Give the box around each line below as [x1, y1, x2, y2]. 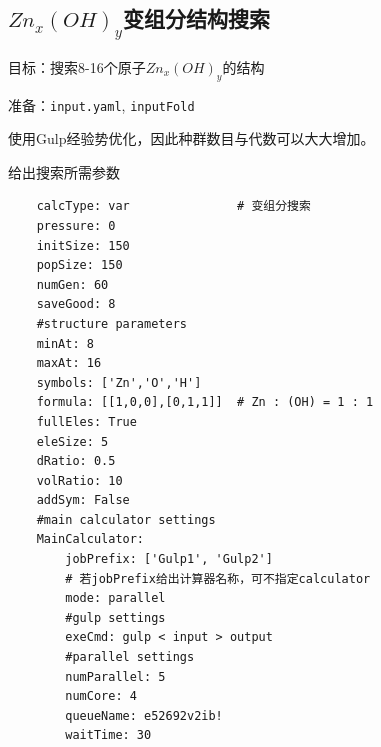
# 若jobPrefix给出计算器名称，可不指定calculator [65, 571, 371, 586]
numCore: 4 [65, 689, 137, 704]
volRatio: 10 [36, 473, 123, 488]
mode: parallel [65, 591, 166, 606]
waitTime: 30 [65, 728, 152, 743]
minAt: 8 [36, 336, 94, 351]
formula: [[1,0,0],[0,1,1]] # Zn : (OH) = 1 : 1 [36, 395, 374, 410]
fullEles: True [36, 414, 137, 429]
